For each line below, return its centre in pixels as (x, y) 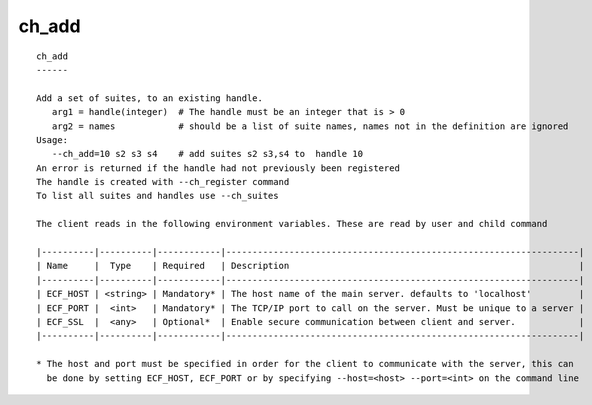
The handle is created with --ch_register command (163, 182)
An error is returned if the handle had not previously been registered (218, 168)
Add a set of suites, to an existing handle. (150, 98)
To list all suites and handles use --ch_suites (157, 196)
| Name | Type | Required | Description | (310, 266)
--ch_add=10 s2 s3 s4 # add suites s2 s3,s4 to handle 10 (207, 154)
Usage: (52, 139)
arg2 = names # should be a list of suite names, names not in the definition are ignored (310, 126)
